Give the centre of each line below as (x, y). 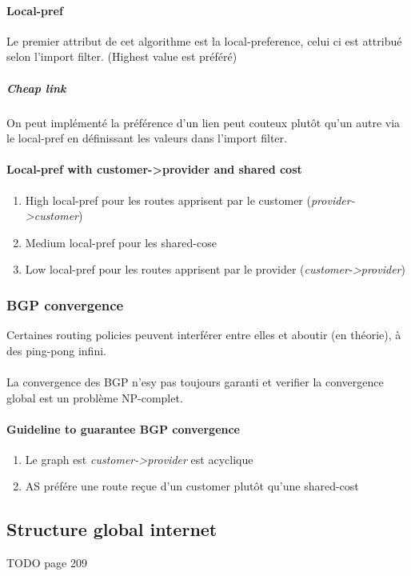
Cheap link (36, 88)
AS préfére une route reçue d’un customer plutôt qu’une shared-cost (192, 486)
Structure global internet (112, 529)
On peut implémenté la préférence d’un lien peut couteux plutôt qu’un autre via (204, 122)
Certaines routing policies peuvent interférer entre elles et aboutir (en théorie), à (204, 335)
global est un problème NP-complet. (95, 397)
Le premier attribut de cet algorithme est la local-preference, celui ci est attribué (204, 40)
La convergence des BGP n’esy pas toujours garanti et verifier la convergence (195, 381)
